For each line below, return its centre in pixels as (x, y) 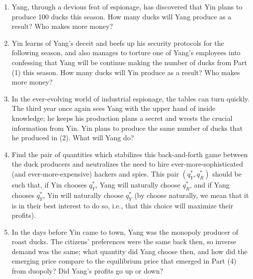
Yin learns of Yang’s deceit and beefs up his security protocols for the (118, 43)
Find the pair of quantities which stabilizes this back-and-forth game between (130, 154)
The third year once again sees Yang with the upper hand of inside (114, 108)
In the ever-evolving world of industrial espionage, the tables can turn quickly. (131, 98)
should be (227, 173)
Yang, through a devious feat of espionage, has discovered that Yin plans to (127, 6)
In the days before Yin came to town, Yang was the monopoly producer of (125, 232)
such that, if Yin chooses (49, 184)
